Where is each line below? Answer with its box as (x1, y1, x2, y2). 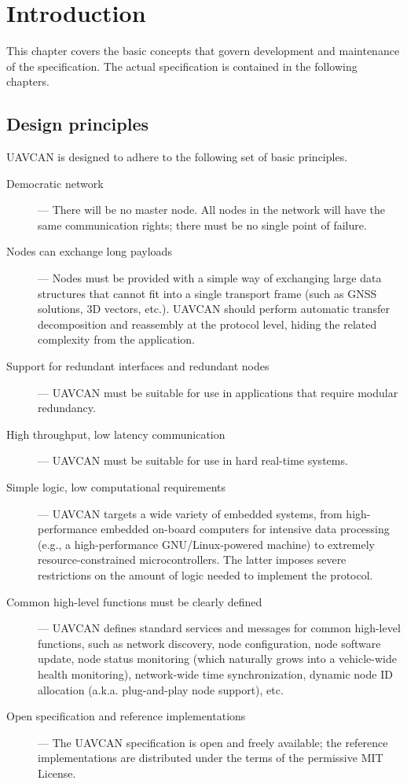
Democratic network (6, 175, 104, 191)
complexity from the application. (38, 331, 195, 348)
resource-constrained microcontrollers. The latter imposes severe (38, 551, 346, 568)
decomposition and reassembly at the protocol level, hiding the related (38, 315, 377, 332)
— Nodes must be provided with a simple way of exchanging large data (38, 270, 382, 286)
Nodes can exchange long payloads (6, 243, 172, 259)
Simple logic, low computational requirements (6, 479, 225, 495)
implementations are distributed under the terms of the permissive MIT (38, 749, 383, 766)
